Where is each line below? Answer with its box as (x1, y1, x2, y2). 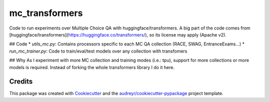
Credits (9, 77, 33, 86)
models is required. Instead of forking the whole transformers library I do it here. (9, 64, 175, 70)
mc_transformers (9, 7, 83, 18)
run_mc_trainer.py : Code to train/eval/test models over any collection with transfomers (9, 48, 187, 54)
